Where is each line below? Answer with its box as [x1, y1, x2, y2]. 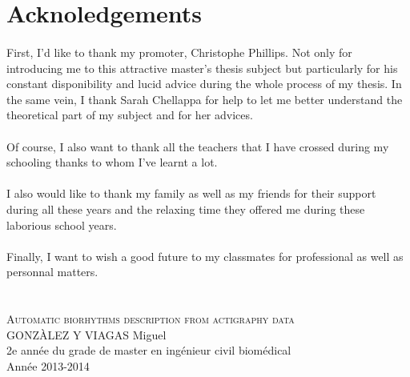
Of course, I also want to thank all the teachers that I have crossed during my [6, 138, 389, 154]
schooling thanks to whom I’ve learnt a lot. [6, 154, 218, 170]
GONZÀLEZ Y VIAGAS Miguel [6, 326, 167, 343]
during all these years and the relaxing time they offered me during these [6, 200, 365, 217]
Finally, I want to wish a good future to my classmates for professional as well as [6, 247, 404, 264]
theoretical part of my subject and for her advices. [6, 106, 253, 123]
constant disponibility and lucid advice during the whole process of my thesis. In [6, 75, 402, 92]
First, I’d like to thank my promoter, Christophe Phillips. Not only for [6, 43, 352, 60]
